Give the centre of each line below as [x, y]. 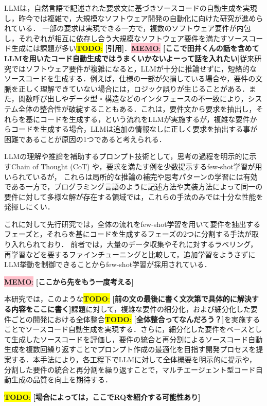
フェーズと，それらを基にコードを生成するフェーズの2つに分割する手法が [128, 234]
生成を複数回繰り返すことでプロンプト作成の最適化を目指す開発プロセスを [130, 349]
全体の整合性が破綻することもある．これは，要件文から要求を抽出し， [137, 108]
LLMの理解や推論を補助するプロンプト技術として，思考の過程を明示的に [127, 156]
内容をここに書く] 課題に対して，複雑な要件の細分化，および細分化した [131, 309]
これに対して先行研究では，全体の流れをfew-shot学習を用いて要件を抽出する [132, 224]
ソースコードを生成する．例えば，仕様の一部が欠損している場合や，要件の [130, 78]
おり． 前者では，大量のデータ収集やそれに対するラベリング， [152, 244]
